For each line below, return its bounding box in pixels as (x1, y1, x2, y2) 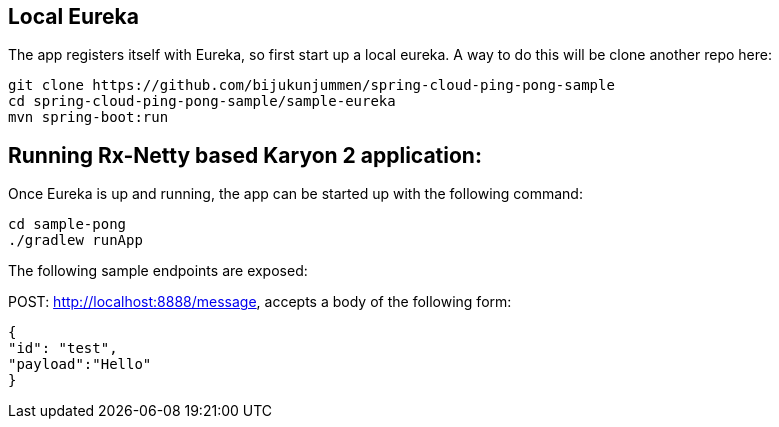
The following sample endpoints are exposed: (8, 262, 308, 280)
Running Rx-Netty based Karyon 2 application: (8, 142, 482, 168)
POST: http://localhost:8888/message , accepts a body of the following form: (8, 293, 512, 311)
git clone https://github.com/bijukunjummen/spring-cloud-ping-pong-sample (8, 77, 615, 94)
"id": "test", (8, 340, 118, 357)
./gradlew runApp (8, 232, 143, 249)
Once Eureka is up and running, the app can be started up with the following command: (8, 185, 583, 203)
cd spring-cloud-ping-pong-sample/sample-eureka (8, 93, 396, 110)
